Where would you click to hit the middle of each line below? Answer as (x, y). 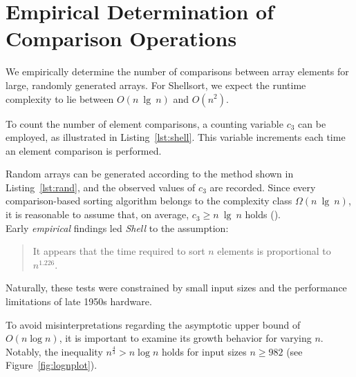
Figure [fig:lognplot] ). (51, 365)
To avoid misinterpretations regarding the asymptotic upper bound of (153, 324)
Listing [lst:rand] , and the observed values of (101, 187)
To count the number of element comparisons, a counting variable (144, 123)
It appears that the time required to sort (119, 251)
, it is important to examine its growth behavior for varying (185, 338)
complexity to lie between (60, 98)
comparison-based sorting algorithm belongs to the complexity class (149, 201)
